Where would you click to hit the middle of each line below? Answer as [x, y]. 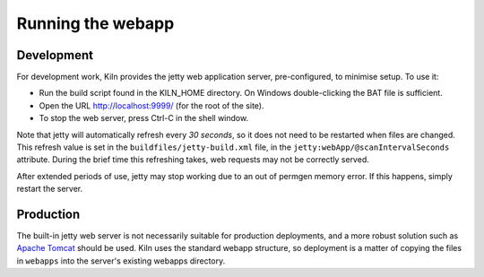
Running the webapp [95, 23]
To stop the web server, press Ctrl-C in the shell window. [144, 118]
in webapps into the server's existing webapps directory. [121, 261]
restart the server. [50, 189]
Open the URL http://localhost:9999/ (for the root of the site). [151, 105]
